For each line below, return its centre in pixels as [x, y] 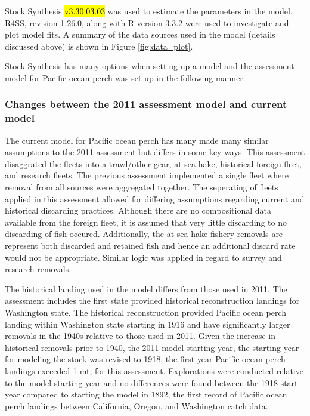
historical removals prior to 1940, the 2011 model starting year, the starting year [152, 347]
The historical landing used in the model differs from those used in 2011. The [146, 289]
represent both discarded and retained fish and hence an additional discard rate [150, 246]
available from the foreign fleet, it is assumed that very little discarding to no [146, 222]
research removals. [38, 269]
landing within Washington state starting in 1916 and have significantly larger [148, 324]
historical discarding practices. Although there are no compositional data [138, 210]
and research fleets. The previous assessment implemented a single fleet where [147, 175]
